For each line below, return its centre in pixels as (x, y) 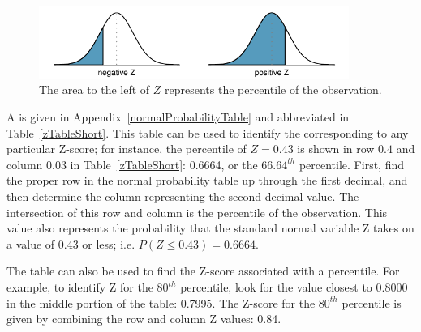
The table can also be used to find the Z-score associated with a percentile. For (203, 271)
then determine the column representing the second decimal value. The (183, 196)
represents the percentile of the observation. (273, 89)
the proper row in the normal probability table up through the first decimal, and (207, 180)
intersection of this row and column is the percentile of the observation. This (197, 212)
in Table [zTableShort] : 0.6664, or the (164, 164)
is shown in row (336, 149)
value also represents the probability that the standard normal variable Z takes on (210, 228)
